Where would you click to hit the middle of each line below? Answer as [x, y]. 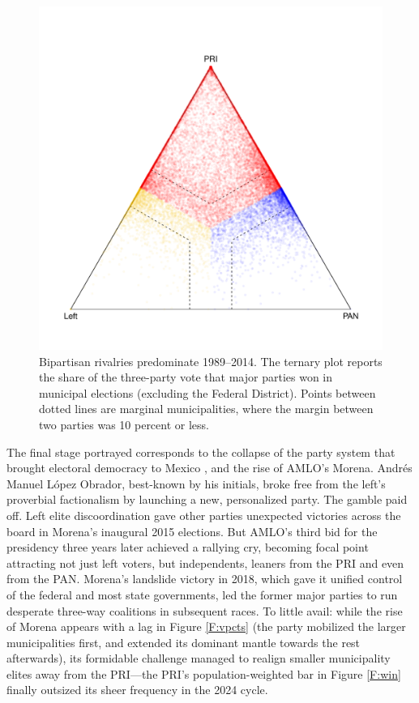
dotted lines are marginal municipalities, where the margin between [206, 409]
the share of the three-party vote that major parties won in [186, 377]
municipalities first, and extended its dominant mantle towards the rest [184, 642]
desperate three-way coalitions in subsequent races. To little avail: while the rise [205, 610]
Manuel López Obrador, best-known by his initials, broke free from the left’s [196, 483]
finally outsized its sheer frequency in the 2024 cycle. [137, 690]
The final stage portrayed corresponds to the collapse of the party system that [201, 452]
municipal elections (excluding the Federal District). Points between [207, 392]
